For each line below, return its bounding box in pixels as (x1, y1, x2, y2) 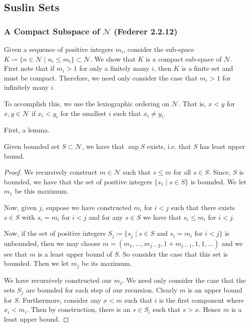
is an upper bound (187, 285, 243, 295)
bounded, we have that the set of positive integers (4, 176, 152, 186)
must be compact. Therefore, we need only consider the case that (4, 72, 198, 82)
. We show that (90, 53, 136, 64)
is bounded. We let (190, 176, 247, 186)
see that (4, 248, 28, 259)
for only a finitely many (79, 63, 150, 73)
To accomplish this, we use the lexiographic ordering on (4, 98, 169, 108)
